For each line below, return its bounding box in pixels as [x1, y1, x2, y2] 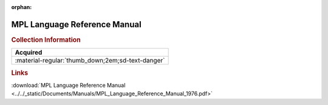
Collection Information [11, 35, 81, 44]
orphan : [11, 4, 32, 10]
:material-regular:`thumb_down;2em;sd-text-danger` [15, 56, 165, 65]
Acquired [15, 49, 43, 57]
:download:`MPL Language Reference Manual [11, 81, 126, 89]
